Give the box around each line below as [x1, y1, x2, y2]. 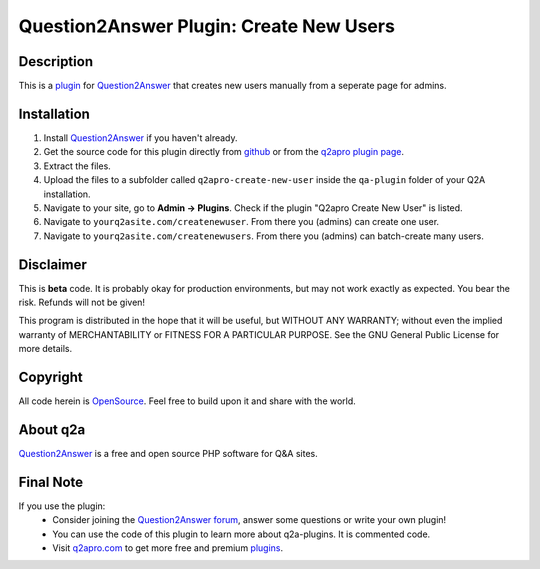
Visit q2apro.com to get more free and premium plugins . [52, 542, 284, 554]
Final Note [18, 473, 84, 490]
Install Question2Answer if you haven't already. [43, 131, 239, 144]
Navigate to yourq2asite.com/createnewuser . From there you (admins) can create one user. [43, 216, 440, 228]
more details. [18, 343, 73, 355]
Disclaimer [18, 256, 87, 273]
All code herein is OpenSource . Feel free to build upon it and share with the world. [18, 395, 357, 407]
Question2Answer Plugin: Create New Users [18, 15, 395, 37]
